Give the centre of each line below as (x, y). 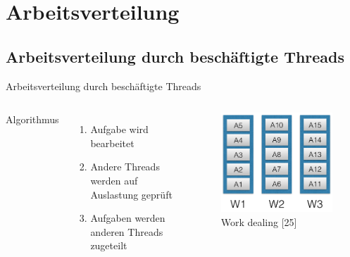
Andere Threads (125, 167)
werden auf (114, 180)
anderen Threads (127, 231)
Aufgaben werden (128, 218)
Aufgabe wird (119, 129)
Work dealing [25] (259, 222)
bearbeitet (112, 143)
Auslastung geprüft (131, 194)
